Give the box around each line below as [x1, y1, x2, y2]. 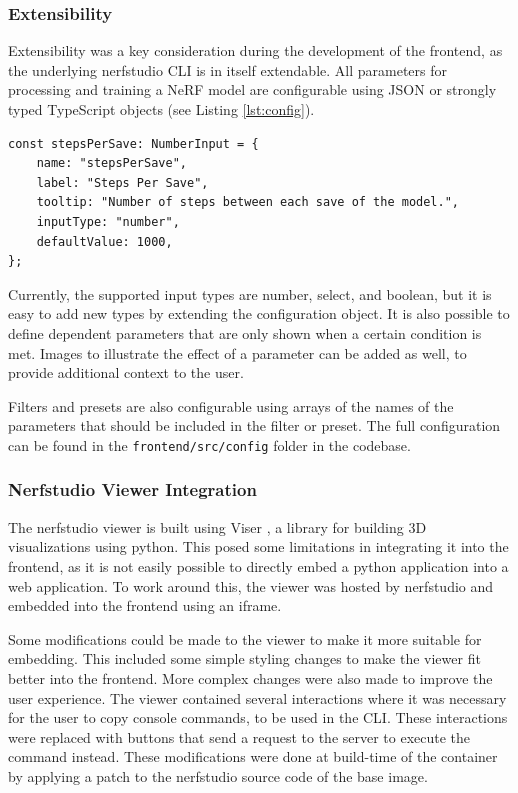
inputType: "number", [36, 214, 180, 229]
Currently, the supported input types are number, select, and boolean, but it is [8, 283, 492, 304]
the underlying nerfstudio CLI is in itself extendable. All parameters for [8, 59, 448, 80]
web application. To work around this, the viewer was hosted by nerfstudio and [8, 575, 494, 596]
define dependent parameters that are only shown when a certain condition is [8, 322, 482, 343]
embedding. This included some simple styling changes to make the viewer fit [8, 648, 481, 669]
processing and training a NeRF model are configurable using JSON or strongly [8, 79, 497, 100]
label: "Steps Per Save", [36, 175, 209, 190]
